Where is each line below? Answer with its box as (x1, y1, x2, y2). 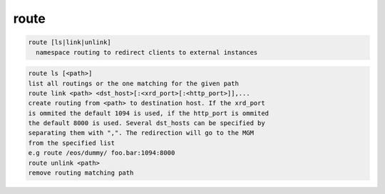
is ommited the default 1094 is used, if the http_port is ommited (28, 109, 269, 117)
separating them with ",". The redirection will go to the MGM (28, 129, 255, 137)
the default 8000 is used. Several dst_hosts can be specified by (28, 119, 265, 127)
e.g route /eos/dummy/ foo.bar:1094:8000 (28, 149, 175, 157)
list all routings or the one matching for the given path (28, 79, 239, 87)
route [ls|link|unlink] (28, 38, 112, 46)
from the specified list (28, 139, 115, 147)
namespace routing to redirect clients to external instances (36, 48, 258, 56)
